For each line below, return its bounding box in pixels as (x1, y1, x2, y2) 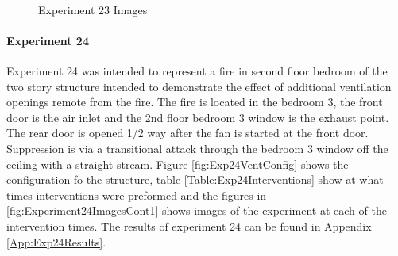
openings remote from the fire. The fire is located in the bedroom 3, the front (6, 94, 383, 110)
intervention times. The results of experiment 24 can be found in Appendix (6, 217, 372, 234)
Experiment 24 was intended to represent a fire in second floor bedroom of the (6, 62, 388, 78)
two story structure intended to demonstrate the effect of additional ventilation (6, 78, 392, 94)
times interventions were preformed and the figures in (6, 186, 267, 203)
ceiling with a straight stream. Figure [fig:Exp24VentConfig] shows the (6, 155, 349, 172)
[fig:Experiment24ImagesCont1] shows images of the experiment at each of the (6, 202, 387, 219)
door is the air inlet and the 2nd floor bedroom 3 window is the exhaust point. (6, 109, 389, 125)
